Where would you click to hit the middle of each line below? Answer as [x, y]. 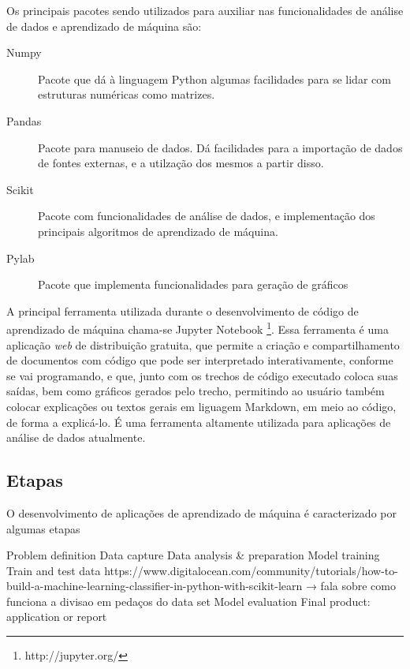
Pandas [24, 120]
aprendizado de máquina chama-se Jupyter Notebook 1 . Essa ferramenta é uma [198, 328]
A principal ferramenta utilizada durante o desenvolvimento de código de [183, 310]
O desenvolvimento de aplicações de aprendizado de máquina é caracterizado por [201, 512]
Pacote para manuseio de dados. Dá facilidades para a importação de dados [220, 147]
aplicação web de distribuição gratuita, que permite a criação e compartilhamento [203, 344]
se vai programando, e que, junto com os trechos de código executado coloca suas [202, 375]
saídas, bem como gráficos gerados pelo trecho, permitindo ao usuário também [196, 391]
